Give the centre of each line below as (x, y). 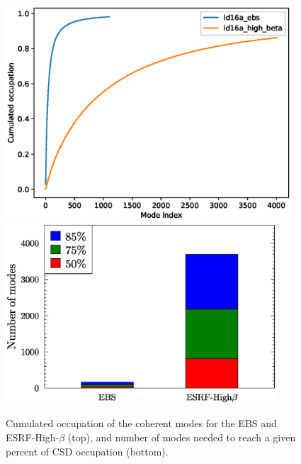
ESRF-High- (33, 437)
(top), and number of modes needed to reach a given (182, 437)
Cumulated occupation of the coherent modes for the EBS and (141, 423)
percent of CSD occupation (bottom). (87, 451)
